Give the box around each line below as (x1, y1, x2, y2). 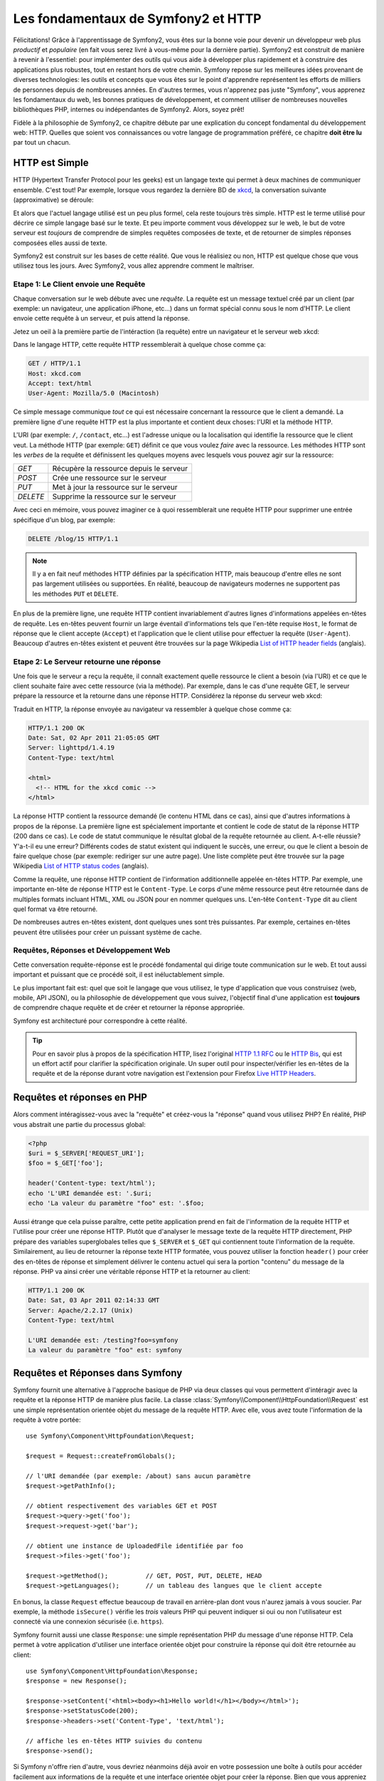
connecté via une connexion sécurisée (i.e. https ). (13, 1617, 164, 1626)
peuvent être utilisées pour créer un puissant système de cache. (13, 928, 202, 936)
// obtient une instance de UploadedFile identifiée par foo (26, 1542, 243, 1549)
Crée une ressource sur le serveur (52, 473, 167, 483)
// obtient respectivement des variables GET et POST (26, 1502, 217, 1510)
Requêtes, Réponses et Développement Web (13, 945, 171, 955)
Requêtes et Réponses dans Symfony (13, 1366, 183, 1378)
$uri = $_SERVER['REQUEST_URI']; (28, 1149, 145, 1158)
